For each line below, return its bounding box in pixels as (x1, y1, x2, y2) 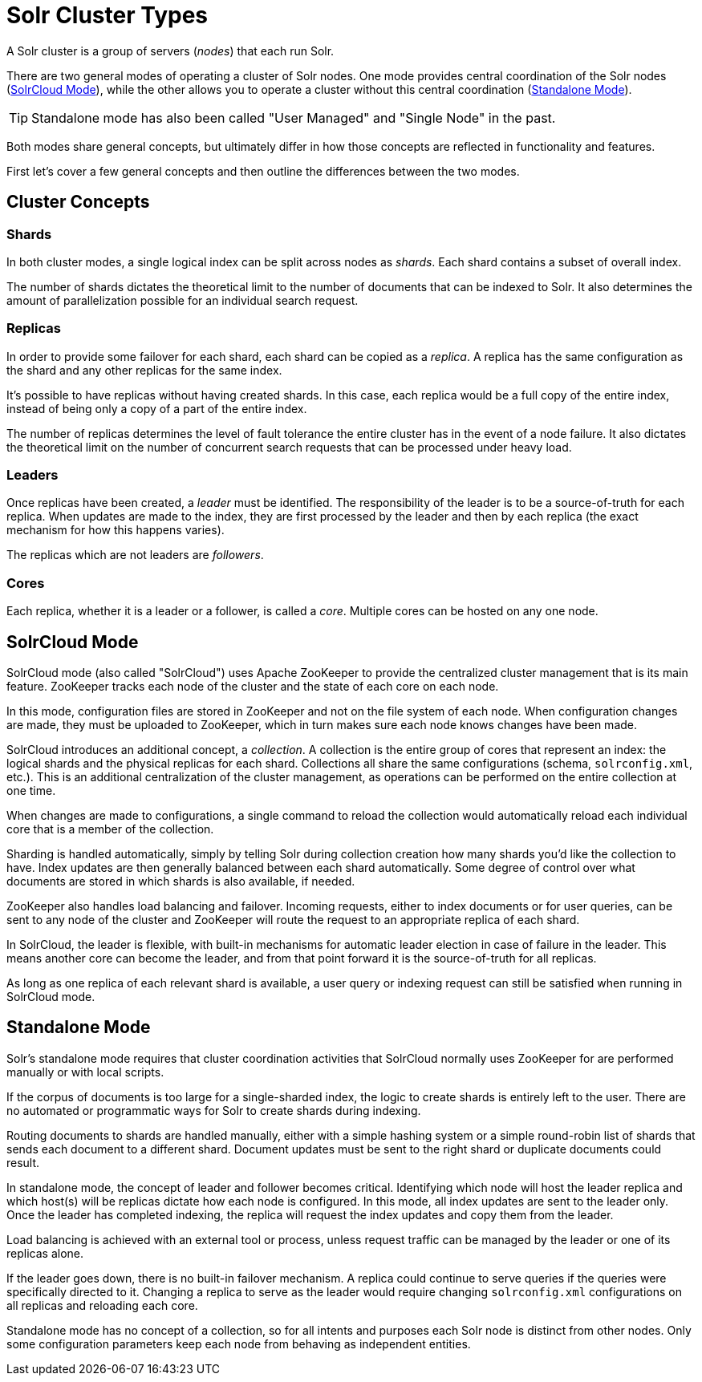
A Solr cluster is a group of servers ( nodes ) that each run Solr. (6, 43, 335, 58)
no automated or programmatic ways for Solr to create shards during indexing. (6, 1103, 421, 1117)
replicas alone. (6, 1246, 83, 1260)
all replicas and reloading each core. (6, 1298, 198, 1312)
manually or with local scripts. (6, 1064, 164, 1079)
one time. (6, 784, 56, 798)
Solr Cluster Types (6, 2, 209, 29)
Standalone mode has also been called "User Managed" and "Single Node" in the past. (31, 109, 556, 126)
